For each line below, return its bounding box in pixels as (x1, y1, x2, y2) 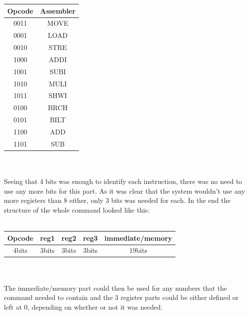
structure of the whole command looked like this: (4, 204, 150, 215)
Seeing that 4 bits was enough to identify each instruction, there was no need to (4, 176, 242, 186)
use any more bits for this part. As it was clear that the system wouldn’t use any (4, 185, 245, 196)
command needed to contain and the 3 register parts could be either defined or (4, 292, 239, 302)
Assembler (40, 5, 76, 16)
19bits (129, 245, 147, 255)
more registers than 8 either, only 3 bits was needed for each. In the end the (4, 195, 231, 205)
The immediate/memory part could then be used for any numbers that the (4, 282, 227, 293)
